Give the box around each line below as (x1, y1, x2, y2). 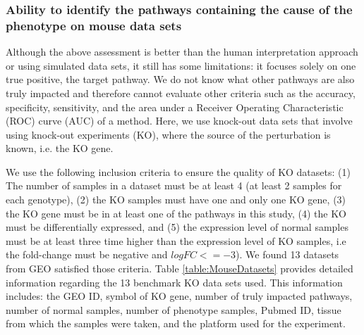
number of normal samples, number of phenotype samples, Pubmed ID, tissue (6, 302, 341, 317)
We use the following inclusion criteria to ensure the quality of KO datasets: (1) (6, 164, 351, 179)
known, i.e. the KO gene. (6, 141, 114, 156)
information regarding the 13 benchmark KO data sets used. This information (6, 274, 343, 289)
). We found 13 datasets (236, 247, 339, 262)
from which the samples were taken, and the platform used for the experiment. (6, 316, 346, 331)
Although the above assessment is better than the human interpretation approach (6, 44, 358, 59)
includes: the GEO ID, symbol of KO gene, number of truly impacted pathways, (6, 289, 353, 303)
